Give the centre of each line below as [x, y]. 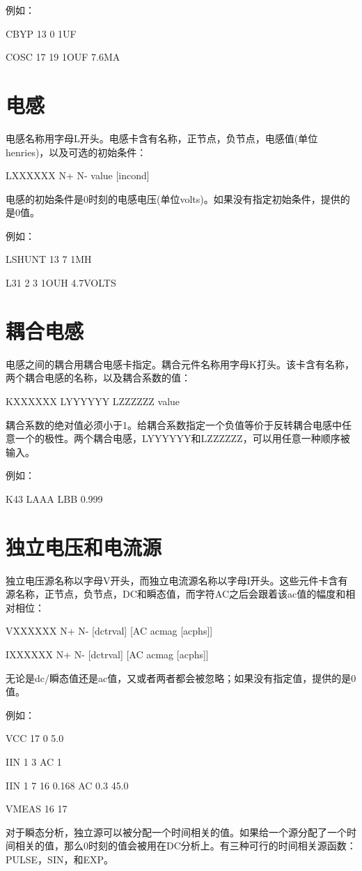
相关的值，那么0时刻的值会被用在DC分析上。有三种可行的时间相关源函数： [186, 846]
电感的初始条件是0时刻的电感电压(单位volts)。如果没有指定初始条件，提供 [173, 198]
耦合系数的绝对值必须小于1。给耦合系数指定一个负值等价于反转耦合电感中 [174, 424]
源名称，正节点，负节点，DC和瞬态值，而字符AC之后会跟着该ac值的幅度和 [176, 594]
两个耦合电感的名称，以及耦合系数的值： [98, 378]
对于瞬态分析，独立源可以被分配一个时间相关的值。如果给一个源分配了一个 [176, 832]
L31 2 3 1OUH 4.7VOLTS [61, 283]
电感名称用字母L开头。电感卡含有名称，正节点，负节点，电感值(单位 [162, 138]
